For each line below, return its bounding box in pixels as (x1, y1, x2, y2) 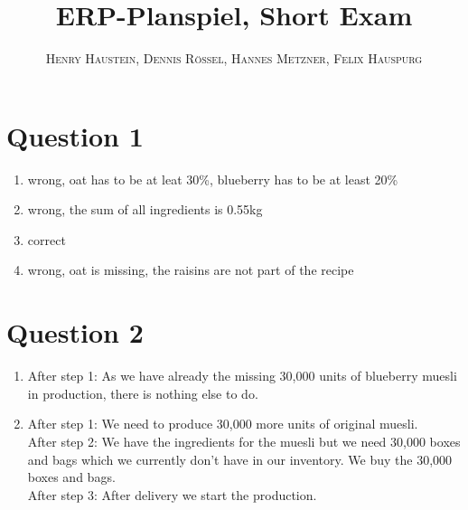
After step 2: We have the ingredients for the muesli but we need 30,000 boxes (27, 431, 461, 450)
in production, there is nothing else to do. (27, 383, 258, 402)
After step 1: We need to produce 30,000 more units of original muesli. (27, 414, 418, 433)
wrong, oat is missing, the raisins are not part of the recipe (27, 260, 354, 279)
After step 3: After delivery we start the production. (27, 485, 317, 504)
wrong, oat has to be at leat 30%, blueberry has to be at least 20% (27, 169, 398, 188)
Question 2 (6, 314, 144, 351)
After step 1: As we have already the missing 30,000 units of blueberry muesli (27, 366, 457, 385)
